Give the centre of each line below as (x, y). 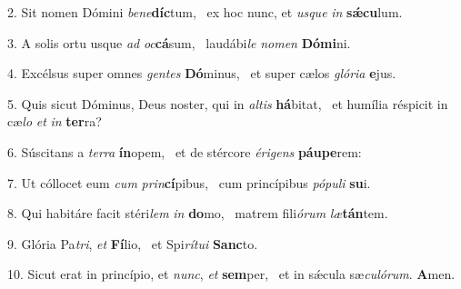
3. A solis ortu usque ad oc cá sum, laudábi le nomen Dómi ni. (179, 42)
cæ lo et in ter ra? (55, 121)
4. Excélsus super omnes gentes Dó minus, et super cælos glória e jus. (202, 73)
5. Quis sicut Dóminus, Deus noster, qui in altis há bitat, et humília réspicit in (228, 103)
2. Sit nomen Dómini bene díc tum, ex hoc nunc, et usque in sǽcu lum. (205, 12)
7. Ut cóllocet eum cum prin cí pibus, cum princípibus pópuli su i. (189, 182)
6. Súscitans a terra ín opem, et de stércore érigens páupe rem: (185, 151)
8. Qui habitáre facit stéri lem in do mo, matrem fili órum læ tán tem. (198, 213)
